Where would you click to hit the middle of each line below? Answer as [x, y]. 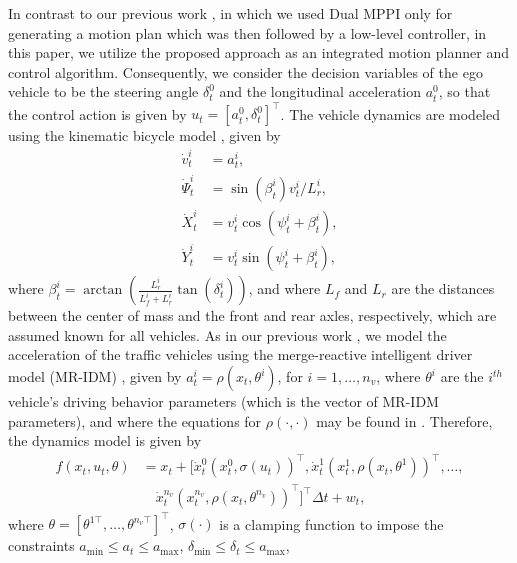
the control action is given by [97, 113]
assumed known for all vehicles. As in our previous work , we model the [227, 334]
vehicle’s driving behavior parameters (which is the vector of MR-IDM [223, 401]
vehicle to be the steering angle [103, 91]
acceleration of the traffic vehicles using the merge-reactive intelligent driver [240, 354]
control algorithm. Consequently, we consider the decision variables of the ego [245, 71]
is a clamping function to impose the [331, 523]
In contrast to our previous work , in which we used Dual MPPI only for [230, 13]
